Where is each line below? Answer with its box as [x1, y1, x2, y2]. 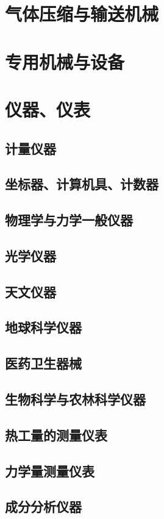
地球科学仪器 [5, 318, 82, 337]
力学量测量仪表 [5, 461, 94, 480]
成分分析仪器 [5, 497, 82, 516]
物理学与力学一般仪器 [5, 210, 133, 229]
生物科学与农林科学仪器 [5, 389, 146, 408]
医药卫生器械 [5, 354, 82, 373]
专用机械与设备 [5, 49, 125, 74]
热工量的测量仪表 [5, 425, 107, 444]
